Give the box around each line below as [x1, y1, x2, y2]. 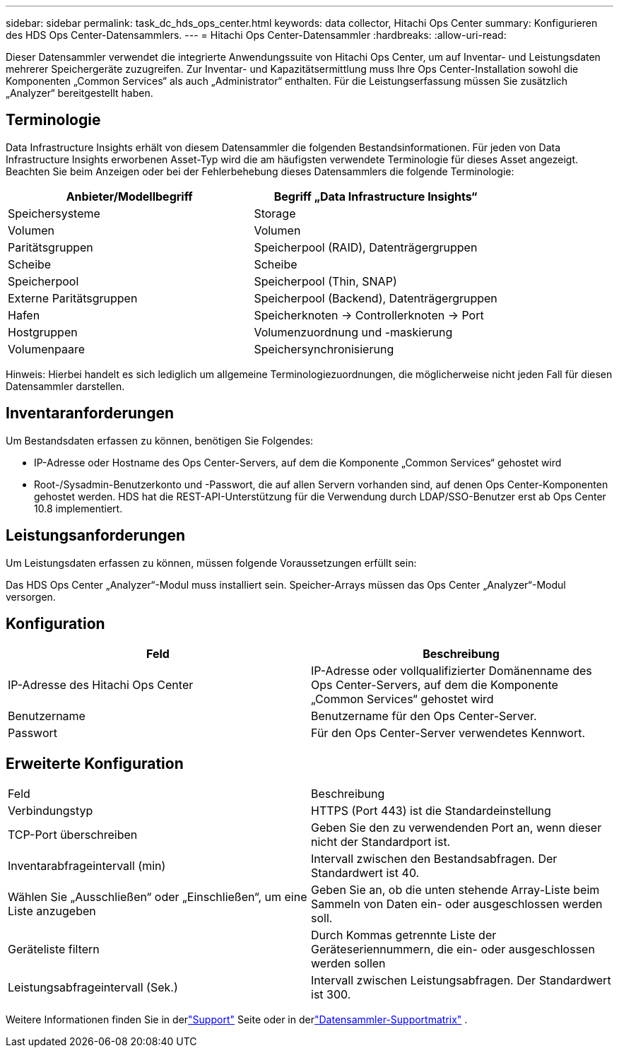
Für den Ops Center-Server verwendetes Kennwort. [311, 726, 586, 741]
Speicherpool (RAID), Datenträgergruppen [254, 240, 478, 254]
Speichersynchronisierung [254, 341, 394, 356]
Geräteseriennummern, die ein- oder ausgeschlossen [311, 942, 595, 957]
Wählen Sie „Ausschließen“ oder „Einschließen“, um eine [8, 890, 307, 905]
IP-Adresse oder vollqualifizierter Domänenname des [311, 664, 592, 678]
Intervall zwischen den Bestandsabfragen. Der [311, 852, 558, 866]
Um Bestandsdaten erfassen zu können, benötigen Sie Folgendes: [6, 434, 314, 447]
